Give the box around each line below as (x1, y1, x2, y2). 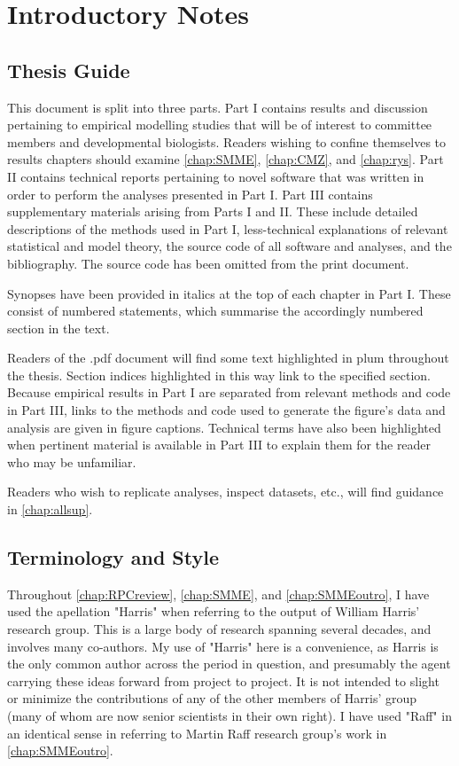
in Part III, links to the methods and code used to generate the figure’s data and (7, 401, 446, 419)
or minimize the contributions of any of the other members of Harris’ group (7, 689, 417, 707)
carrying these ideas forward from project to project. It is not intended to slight (7, 671, 440, 690)
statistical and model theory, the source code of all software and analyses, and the (7, 237, 452, 255)
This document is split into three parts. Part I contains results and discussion (7, 98, 428, 116)
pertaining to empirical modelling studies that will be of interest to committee (7, 115, 432, 134)
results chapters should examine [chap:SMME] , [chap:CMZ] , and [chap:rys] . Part (7, 150, 444, 168)
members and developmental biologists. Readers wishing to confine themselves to (7, 132, 447, 151)
